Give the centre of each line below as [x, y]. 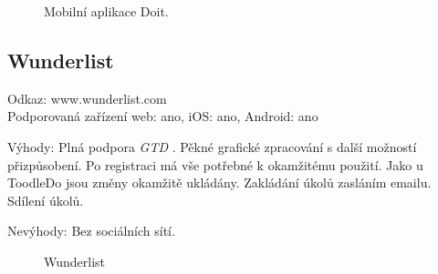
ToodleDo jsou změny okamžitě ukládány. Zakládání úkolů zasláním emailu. [219, 183]
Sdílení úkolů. [46, 200]
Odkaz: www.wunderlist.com [87, 98]
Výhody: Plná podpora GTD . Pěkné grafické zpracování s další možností [212, 146]
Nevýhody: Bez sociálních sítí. [91, 231]
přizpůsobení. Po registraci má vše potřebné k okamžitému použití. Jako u [215, 164]
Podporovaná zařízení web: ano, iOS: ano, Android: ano [163, 116]
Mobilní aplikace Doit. [106, 11]
